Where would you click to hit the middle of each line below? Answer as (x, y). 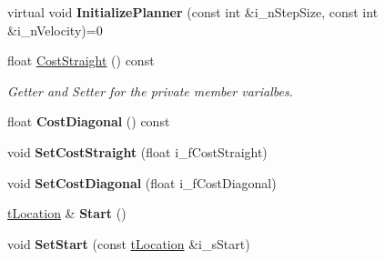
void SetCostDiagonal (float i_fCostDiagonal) (142, 182)
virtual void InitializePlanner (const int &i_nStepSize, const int (193, 12)
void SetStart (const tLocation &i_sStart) (129, 243)
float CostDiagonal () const (89, 121)
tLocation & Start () (67, 213)
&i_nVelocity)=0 (55, 30)
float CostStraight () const (81, 60)
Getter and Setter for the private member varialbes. (150, 90)
